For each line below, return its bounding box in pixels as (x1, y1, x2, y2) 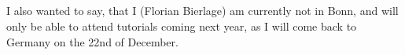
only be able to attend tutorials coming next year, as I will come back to (6, 17, 357, 34)
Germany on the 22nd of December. (6, 33, 179, 49)
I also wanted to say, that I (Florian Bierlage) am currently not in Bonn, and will (6, 2, 399, 19)
